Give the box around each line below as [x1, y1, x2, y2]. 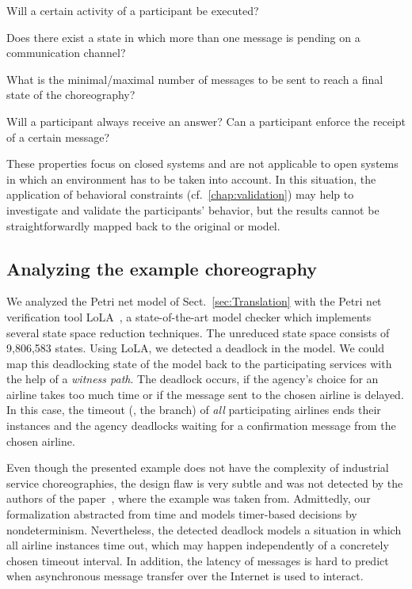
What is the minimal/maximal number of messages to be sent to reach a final [6, 70, 383, 87]
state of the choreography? [6, 86, 135, 103]
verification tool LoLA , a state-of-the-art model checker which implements [6, 308, 372, 325]
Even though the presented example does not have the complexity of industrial [6, 459, 389, 476]
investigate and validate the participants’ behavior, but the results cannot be [6, 201, 380, 218]
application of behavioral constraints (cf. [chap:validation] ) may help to [6, 186, 354, 203]
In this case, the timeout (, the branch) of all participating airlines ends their [6, 401, 381, 418]
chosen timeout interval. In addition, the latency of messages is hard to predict [6, 552, 389, 568]
